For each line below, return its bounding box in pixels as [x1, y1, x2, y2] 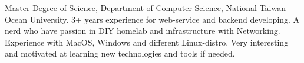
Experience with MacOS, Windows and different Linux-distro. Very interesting [5, 36, 289, 48]
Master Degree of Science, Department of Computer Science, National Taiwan [5, 2, 286, 13]
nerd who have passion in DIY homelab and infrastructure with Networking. [5, 24, 280, 37]
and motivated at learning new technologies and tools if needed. [5, 47, 235, 60]
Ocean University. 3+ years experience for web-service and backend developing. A [5, 13, 300, 25]
